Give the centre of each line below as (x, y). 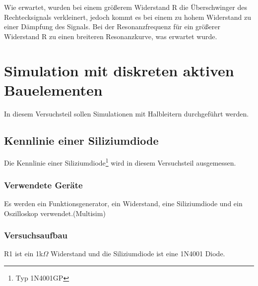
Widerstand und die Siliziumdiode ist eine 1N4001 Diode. (138, 254)
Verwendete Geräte (43, 185)
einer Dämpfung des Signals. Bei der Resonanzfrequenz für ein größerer (112, 27)
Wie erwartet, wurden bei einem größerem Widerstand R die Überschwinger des (126, 7)
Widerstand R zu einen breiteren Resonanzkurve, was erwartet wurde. (111, 36)
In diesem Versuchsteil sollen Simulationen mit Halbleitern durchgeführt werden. (127, 113)
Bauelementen (53, 89)
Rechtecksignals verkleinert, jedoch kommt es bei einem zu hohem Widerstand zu (128, 17)
